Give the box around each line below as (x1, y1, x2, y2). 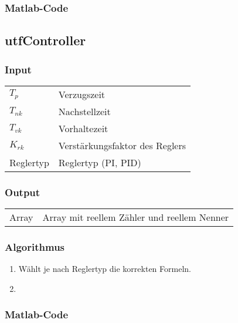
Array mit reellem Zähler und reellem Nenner (42, 210, 229, 224)
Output (5, 184, 40, 199)
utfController (5, 31, 86, 49)
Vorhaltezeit (58, 121, 108, 135)
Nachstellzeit (58, 104, 111, 118)
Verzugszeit (58, 87, 106, 101)
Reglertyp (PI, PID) (58, 155, 141, 169)
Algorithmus (5, 239, 65, 254)
